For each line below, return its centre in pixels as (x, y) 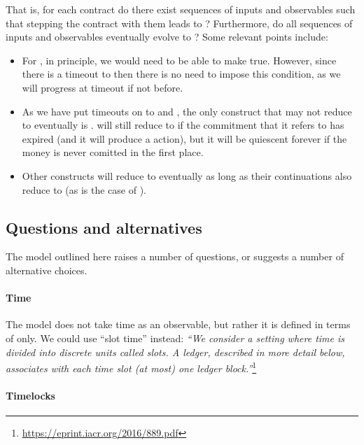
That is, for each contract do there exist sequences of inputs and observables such (181, 9)
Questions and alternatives (104, 227)
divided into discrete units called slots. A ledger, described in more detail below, (175, 352)
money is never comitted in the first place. (113, 152)
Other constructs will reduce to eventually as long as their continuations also (187, 175)
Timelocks (30, 395)
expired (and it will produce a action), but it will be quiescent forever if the (184, 138)
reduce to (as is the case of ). (84, 189)
